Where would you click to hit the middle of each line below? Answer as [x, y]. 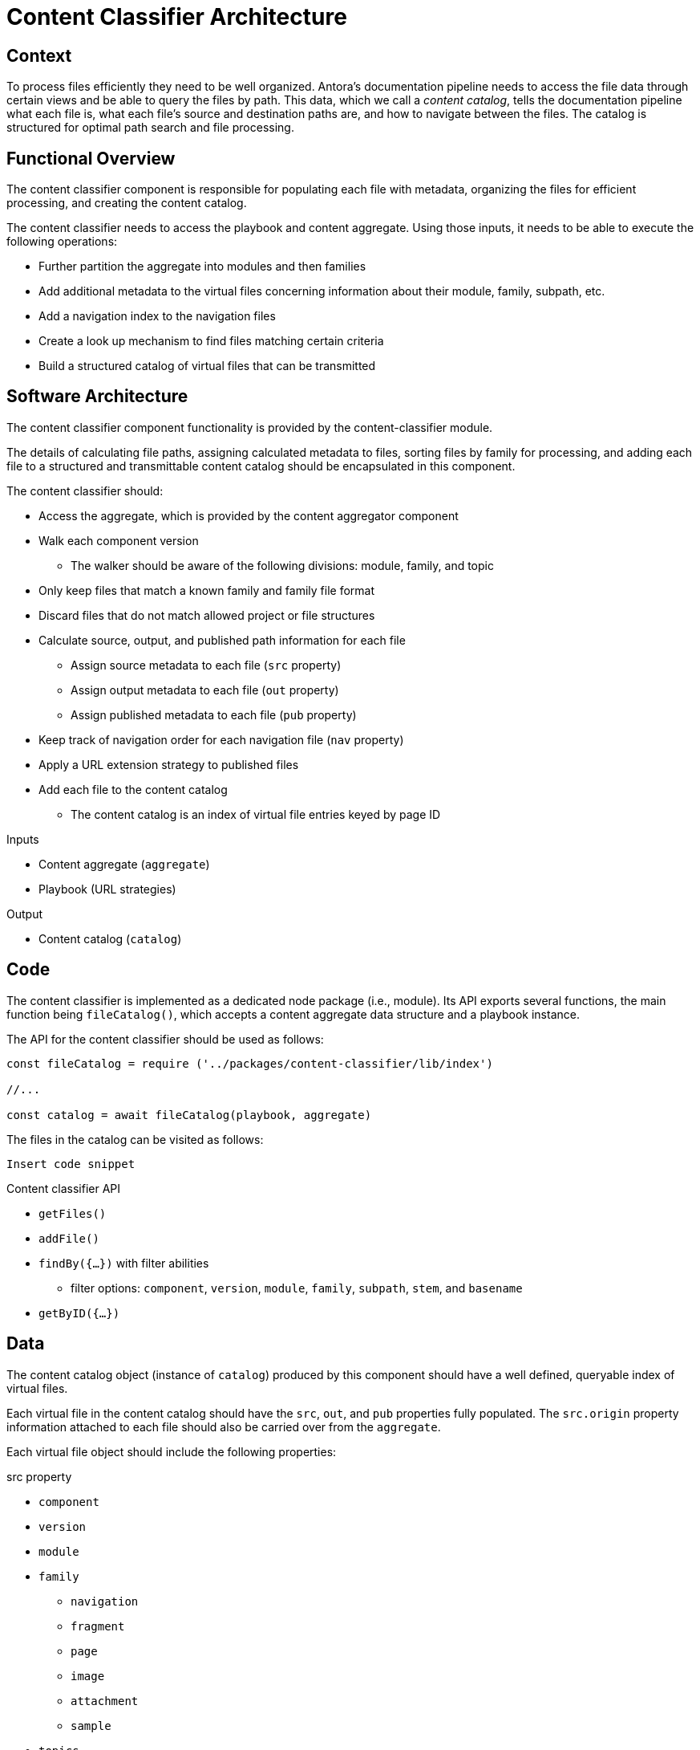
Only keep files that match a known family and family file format [207, 590]
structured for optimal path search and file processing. [150, 128]
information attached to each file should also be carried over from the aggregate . [224, 1426]
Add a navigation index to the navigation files [157, 316]
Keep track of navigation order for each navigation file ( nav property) [221, 739]
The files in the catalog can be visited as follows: [135, 1139]
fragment [98, 1626]
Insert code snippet [71, 1164]
